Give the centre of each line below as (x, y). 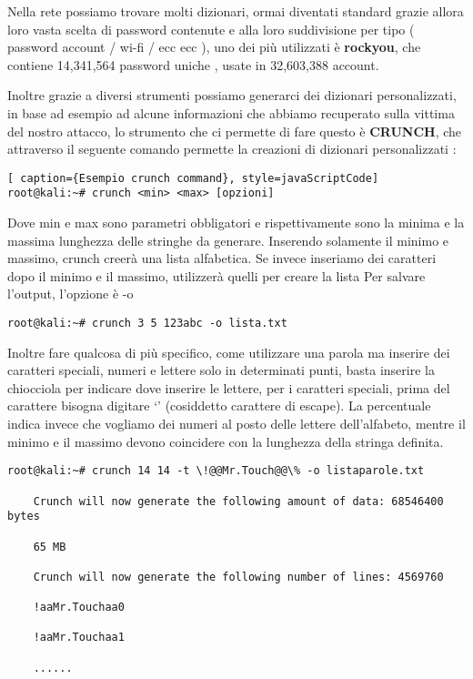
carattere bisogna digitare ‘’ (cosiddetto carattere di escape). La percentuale (219, 405)
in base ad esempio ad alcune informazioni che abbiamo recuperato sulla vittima (231, 112)
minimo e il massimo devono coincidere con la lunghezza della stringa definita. (226, 441)
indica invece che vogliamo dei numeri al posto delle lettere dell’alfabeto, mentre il (236, 424)
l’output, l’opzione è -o (70, 294)
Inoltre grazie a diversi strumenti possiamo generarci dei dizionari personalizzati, (232, 95)
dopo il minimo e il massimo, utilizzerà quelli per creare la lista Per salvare (216, 275)
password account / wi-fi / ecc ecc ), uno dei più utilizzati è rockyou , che (214, 47)
